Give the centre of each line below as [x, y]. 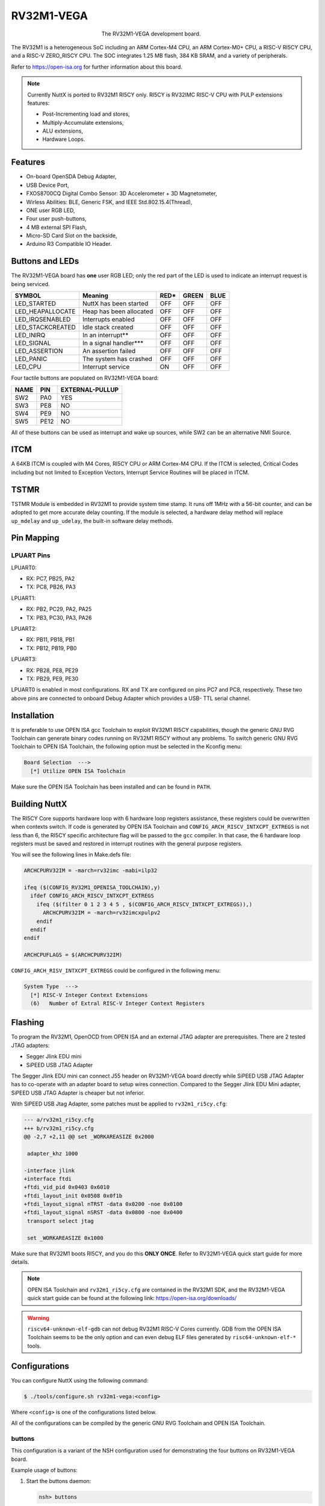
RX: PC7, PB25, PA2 [51, 579]
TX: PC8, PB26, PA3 [51, 587]
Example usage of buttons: [44, 1470]
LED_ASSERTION [39, 351]
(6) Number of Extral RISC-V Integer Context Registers [118, 1003]
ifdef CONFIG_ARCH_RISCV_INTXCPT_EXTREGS [92, 896]
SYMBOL [28, 296]
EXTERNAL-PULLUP [90, 390]
